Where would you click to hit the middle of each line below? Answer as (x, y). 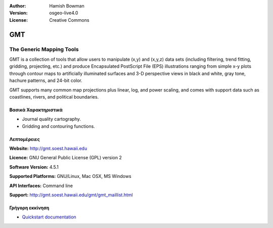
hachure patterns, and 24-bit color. (46, 80)
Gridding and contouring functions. (59, 126)
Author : (18, 6)
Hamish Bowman (67, 6)
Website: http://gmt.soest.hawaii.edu (48, 149)
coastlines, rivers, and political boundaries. (54, 97)
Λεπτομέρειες (25, 139)
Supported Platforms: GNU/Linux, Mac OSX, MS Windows (70, 176)
